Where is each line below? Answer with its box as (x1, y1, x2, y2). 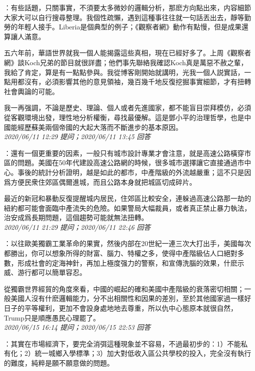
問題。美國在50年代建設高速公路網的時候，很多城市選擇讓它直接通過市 (17, 157, 244, 168)
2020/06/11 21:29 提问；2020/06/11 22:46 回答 (4, 222, 151, 232)
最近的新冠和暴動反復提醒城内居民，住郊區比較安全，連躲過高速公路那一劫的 (4, 193, 251, 203)
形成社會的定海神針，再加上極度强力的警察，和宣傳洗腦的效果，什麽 (17, 257, 237, 268)
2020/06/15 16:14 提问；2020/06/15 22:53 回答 (4, 322, 151, 332)
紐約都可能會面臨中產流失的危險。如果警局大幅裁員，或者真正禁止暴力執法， (4, 202, 251, 213)
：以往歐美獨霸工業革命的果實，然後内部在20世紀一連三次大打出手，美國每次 (4, 238, 251, 248)
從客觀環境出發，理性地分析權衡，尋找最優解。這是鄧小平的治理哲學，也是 (4, 112, 244, 122)
